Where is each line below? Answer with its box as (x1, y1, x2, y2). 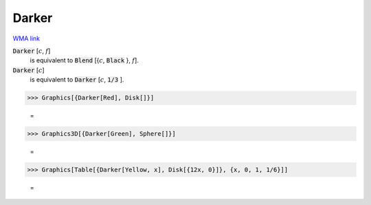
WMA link (12, 34, 41, 43)
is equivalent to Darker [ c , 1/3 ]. (30, 75, 124, 84)
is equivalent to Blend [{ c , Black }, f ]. (30, 56, 139, 64)
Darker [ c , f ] (12, 47, 51, 55)
